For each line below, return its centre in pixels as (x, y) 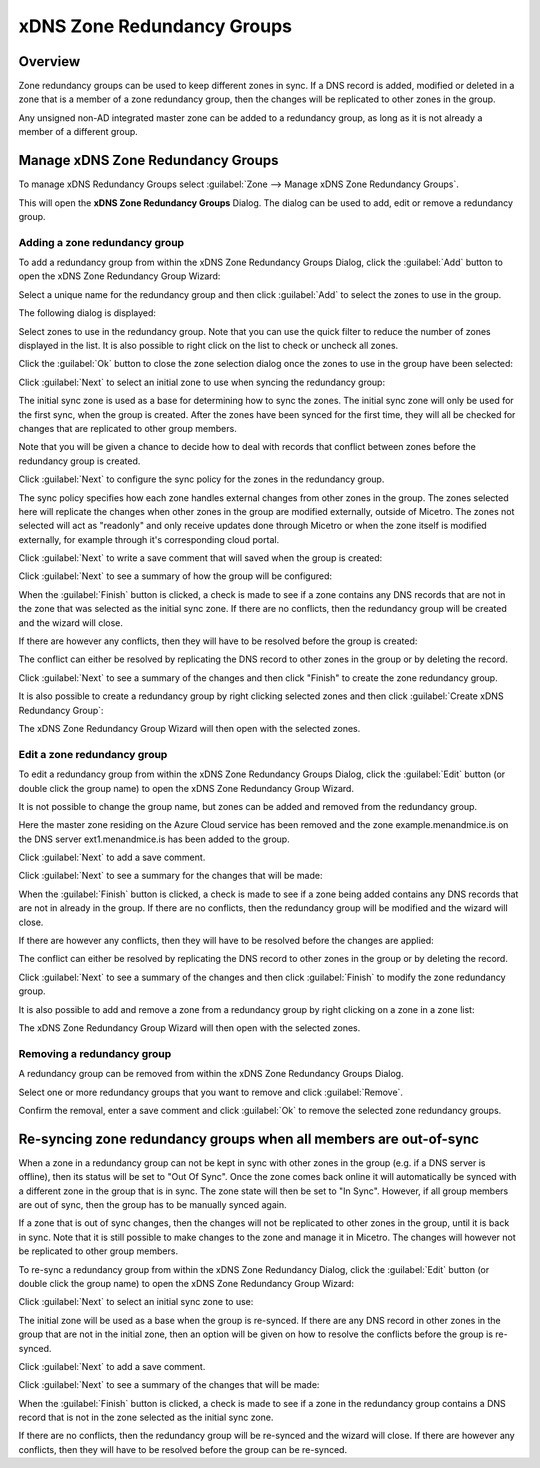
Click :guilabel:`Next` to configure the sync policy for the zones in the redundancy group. (201, 479)
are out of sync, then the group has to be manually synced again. (152, 1204)
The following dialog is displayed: (87, 313)
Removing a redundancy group (95, 1053)
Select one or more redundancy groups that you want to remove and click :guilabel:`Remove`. (211, 1092)
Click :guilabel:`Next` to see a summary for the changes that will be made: (170, 876)
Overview (49, 61)
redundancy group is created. (79, 461)
